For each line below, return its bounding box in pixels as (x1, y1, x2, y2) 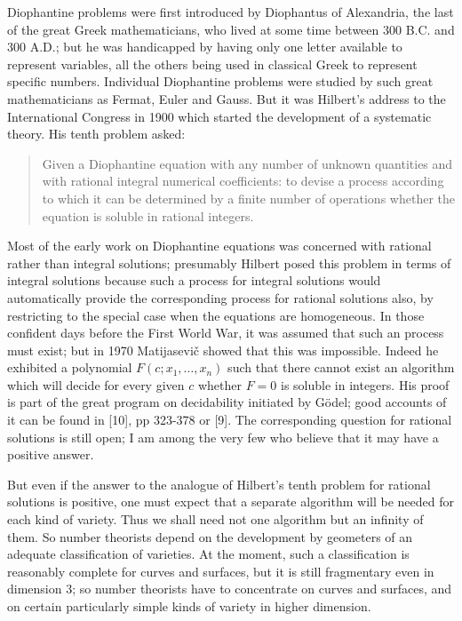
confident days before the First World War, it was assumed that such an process (7, 323, 444, 342)
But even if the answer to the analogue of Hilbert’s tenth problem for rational (7, 474, 431, 493)
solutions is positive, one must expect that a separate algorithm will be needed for (7, 492, 455, 511)
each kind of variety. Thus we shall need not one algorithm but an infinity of (7, 510, 424, 529)
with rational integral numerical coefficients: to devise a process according (42, 171, 444, 190)
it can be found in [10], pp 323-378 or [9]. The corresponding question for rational (7, 410, 452, 429)
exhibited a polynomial (7, 358, 132, 377)
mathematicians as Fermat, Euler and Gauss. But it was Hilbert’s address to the (7, 89, 446, 107)
